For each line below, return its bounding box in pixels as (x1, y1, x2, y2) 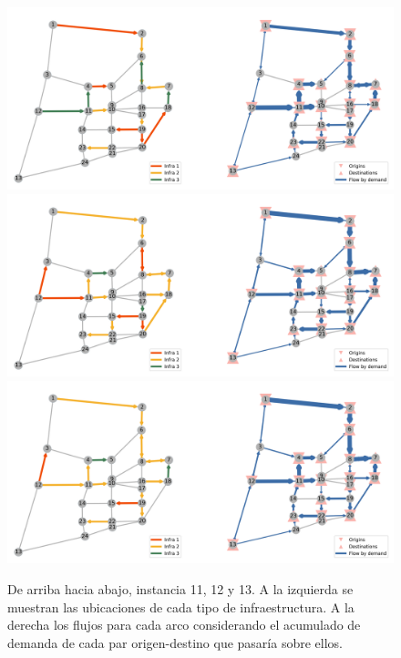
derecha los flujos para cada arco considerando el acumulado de (7, 615, 361, 634)
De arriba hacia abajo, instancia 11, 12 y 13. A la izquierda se (7, 580, 354, 598)
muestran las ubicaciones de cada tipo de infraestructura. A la (7, 597, 355, 616)
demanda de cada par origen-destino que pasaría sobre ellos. (7, 632, 343, 652)
